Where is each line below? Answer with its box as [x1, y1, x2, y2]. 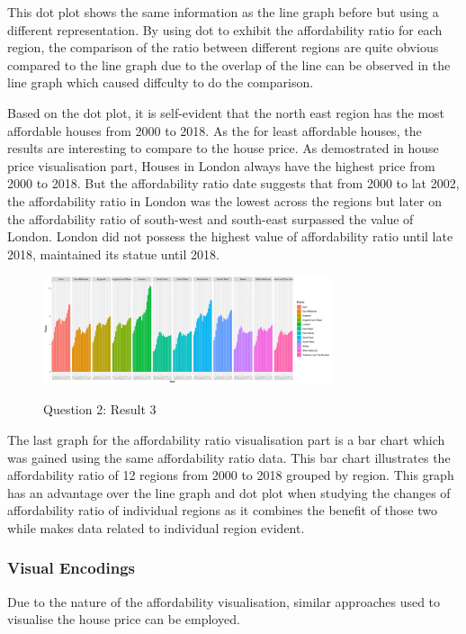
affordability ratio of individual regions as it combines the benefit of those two [7, 501, 438, 520]
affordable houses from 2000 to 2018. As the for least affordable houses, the [7, 121, 422, 140]
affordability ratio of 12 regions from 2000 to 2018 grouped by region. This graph [7, 466, 454, 485]
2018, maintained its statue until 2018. [7, 244, 220, 263]
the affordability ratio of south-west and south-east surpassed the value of [7, 209, 414, 228]
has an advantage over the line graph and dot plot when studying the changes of [7, 483, 451, 502]
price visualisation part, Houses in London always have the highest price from [7, 156, 435, 175]
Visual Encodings [7, 557, 136, 579]
